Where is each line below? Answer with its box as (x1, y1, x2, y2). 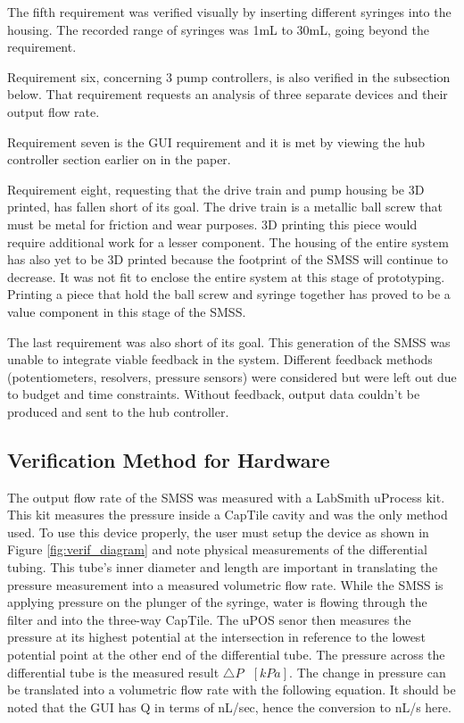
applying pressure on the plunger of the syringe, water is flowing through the (7, 593, 427, 611)
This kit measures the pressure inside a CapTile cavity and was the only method (7, 505, 448, 524)
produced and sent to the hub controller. (7, 402, 229, 420)
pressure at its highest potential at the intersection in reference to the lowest (7, 627, 426, 646)
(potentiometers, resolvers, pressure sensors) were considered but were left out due (7, 367, 457, 386)
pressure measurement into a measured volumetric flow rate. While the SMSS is (7, 575, 443, 594)
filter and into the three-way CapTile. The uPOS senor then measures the (7, 610, 411, 628)
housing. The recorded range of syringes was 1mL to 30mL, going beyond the (7, 20, 429, 38)
